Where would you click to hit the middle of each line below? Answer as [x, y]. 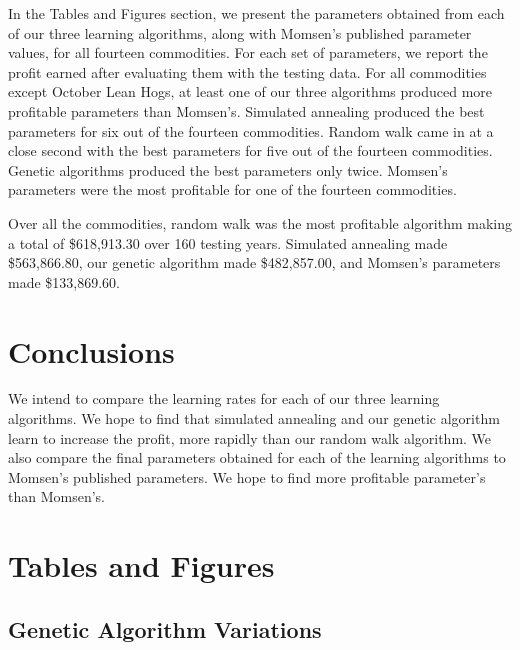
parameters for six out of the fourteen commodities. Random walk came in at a [251, 130]
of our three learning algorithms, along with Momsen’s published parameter [240, 32]
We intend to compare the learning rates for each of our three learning [224, 398]
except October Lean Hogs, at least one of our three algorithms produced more [250, 91]
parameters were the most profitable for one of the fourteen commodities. [232, 189]
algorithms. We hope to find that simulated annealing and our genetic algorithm [254, 418]
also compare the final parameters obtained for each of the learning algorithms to [257, 457]
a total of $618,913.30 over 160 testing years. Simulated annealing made [228, 242]
